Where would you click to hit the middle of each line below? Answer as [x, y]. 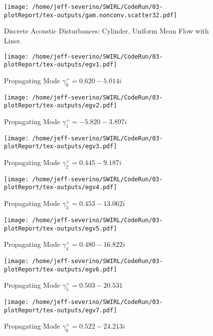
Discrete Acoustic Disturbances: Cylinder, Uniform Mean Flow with [106, 31]
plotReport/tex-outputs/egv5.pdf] [61, 228]
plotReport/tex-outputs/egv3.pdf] [61, 147]
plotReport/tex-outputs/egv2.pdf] [61, 106]
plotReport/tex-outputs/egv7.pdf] [61, 310]
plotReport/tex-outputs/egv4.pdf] [61, 187]
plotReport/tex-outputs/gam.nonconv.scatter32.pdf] [90, 15]
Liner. [13, 40]
